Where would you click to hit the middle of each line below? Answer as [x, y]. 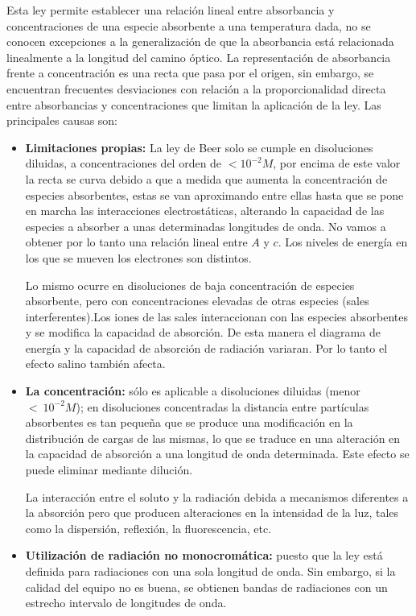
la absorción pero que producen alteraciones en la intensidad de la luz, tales [212, 513]
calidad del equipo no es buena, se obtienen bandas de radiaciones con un [206, 587]
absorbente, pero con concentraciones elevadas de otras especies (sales [197, 301]
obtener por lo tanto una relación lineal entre [136, 242]
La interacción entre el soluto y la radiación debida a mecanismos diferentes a [217, 496]
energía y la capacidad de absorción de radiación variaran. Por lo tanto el [206, 347]
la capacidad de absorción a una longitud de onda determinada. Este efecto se [217, 454]
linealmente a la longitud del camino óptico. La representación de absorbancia [199, 57]
